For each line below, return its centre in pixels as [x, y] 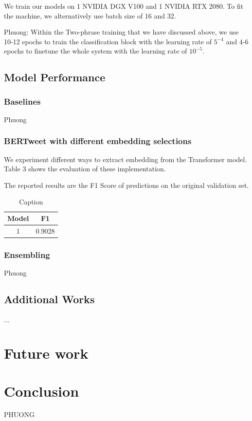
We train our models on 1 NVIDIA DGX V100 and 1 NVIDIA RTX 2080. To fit [124, 6]
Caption [31, 201]
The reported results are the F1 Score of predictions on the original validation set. [126, 185]
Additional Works [49, 299]
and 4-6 [237, 41]
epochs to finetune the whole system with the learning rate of [96, 51]
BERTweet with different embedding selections [98, 141]
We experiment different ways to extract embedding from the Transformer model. [126, 159]
